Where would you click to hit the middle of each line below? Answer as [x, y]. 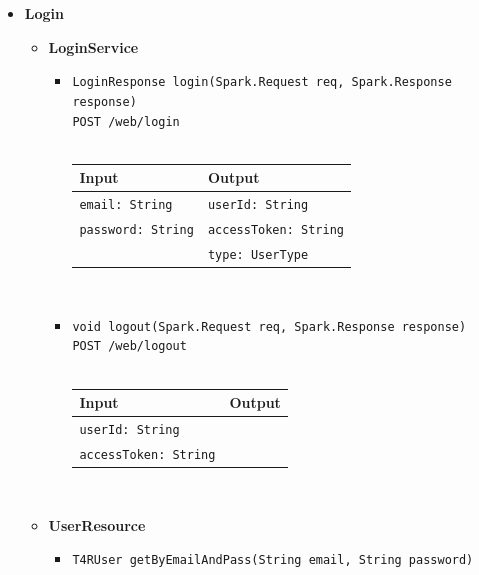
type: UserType [258, 254]
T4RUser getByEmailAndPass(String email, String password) [273, 560]
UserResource [97, 524]
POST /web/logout [129, 346]
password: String [136, 230]
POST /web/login [126, 121]
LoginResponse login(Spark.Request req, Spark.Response [262, 82]
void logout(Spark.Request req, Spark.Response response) [269, 326]
